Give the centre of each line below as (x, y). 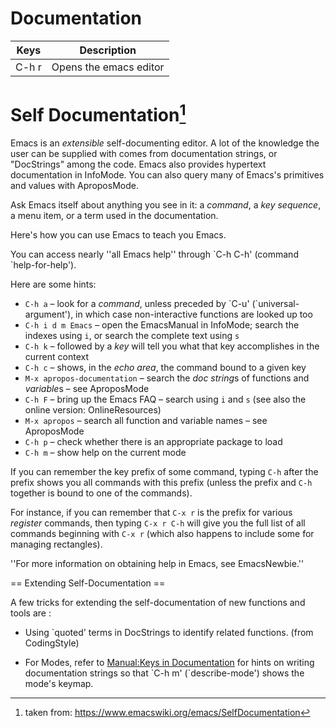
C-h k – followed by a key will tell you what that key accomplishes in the (172, 346)
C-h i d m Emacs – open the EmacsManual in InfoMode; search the (162, 325)
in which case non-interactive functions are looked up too (194, 314)
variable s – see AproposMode (87, 389)
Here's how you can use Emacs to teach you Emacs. (118, 235)
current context (57, 357)
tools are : (31, 613)
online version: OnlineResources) (93, 410)
